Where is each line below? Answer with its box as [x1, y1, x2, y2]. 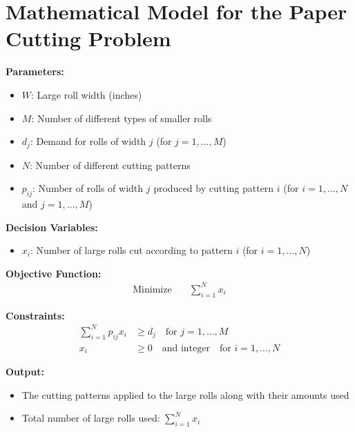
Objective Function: [6, 266, 102, 280]
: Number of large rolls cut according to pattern [30, 243, 233, 257]
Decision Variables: [6, 219, 98, 234]
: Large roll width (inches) [31, 87, 142, 101]
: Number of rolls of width [32, 181, 144, 195]
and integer [162, 343, 210, 353]
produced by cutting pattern [153, 181, 274, 195]
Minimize [133, 284, 172, 295]
